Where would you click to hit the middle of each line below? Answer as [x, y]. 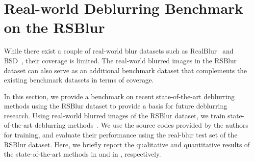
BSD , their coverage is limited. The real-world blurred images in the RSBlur [120, 60]
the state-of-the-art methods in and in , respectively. [83, 154]
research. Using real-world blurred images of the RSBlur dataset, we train [115, 115]
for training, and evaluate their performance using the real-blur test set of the [121, 135]
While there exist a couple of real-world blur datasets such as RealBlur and [119, 51]
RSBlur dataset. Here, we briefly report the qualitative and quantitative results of [127, 144]
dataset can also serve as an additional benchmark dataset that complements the [126, 70]
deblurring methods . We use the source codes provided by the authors [141, 125]
